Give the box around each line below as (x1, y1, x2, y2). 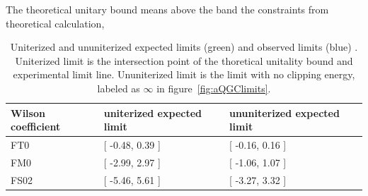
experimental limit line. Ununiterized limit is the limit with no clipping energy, (13, 67, 355, 82)
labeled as (97, 80, 140, 95)
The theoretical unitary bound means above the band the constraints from (6, 2, 329, 16)
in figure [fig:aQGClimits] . (156, 80, 271, 95)
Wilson (11, 105, 45, 120)
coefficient (11, 119, 61, 134)
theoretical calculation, (6, 16, 105, 30)
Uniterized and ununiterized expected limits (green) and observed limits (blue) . (10, 39, 358, 54)
